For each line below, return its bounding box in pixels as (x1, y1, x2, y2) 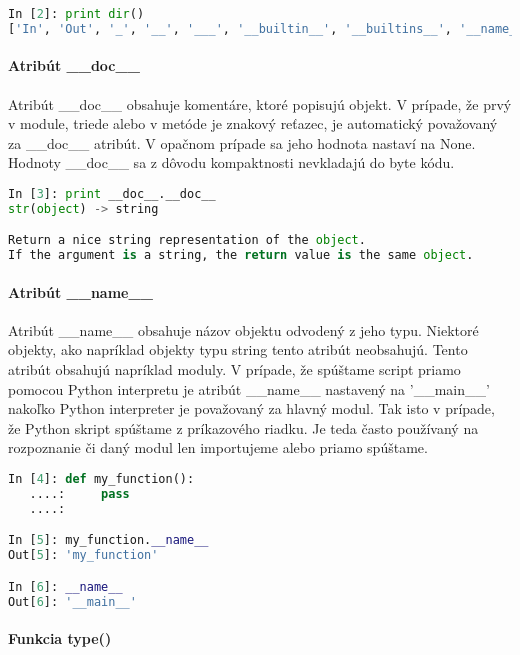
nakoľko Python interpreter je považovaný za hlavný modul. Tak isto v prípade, (8, 398, 495, 419)
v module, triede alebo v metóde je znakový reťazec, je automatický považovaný (8, 113, 498, 134)
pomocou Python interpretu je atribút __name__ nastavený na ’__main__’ (8, 378, 490, 399)
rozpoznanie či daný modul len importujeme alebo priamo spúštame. (8, 437, 428, 458)
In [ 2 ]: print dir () (8, 7, 145, 21)
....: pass (29, 486, 130, 501)
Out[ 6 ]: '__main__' (8, 594, 137, 609)
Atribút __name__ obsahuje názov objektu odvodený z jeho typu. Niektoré (8, 319, 479, 340)
